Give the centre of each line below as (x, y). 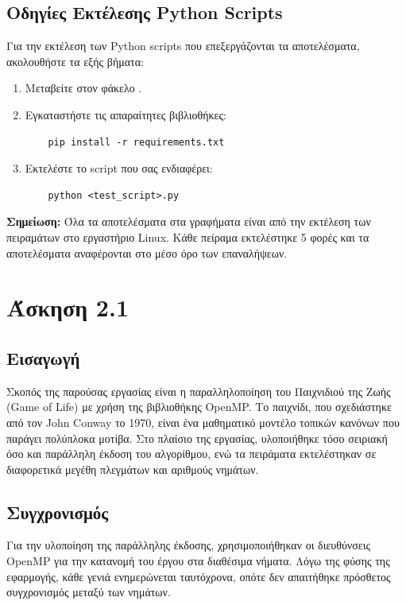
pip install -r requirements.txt (136, 142)
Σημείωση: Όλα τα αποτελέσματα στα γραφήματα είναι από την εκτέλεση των (189, 221)
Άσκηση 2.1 (68, 307)
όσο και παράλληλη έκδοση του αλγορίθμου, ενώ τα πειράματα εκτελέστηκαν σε (191, 454)
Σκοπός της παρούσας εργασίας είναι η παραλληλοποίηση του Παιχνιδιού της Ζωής (199, 391)
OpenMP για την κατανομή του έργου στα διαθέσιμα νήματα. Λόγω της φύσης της (198, 561)
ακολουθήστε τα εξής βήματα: (75, 61)
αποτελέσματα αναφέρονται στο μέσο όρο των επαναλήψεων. (147, 252)
